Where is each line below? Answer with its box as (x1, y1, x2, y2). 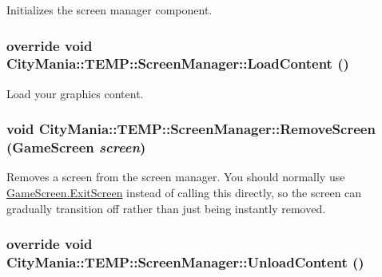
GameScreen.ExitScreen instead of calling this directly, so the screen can (6, 184, 362, 201)
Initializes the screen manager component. (6, 2, 213, 18)
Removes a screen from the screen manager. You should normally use (6, 168, 345, 185)
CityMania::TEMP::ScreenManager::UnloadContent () (6, 252, 364, 272)
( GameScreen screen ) (6, 137, 146, 157)
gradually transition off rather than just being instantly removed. (6, 200, 326, 216)
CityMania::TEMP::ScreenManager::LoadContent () (6, 53, 349, 73)
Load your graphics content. (6, 85, 144, 101)
